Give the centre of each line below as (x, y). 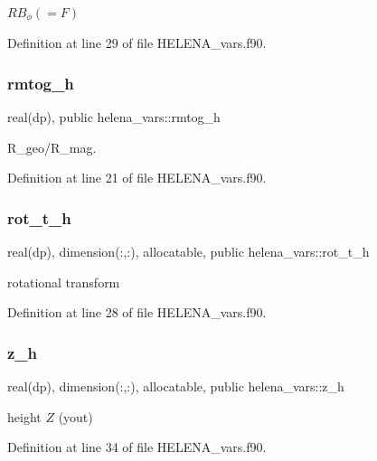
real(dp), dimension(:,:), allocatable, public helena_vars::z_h (176, 386)
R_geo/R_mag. (52, 147)
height (24, 416)
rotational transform (64, 282)
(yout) (75, 416)
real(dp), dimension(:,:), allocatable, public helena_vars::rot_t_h (188, 252)
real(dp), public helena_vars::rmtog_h (114, 117)
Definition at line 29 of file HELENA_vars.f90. (137, 43)
